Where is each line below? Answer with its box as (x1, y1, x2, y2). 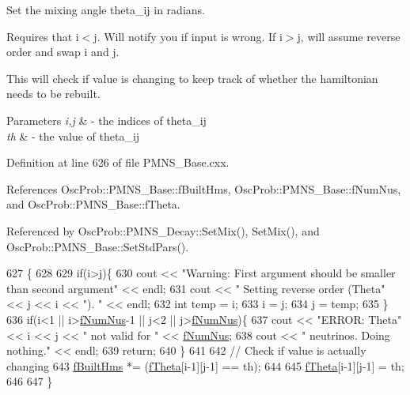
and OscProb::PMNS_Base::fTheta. (6, 196, 180, 213)
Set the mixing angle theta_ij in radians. (6, 2, 205, 17)
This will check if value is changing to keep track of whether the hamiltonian (6, 70, 378, 86)
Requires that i (6, 28, 79, 44)
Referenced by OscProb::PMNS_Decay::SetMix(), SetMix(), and (6, 222, 320, 239)
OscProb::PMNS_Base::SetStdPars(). (6, 238, 189, 254)
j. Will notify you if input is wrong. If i (93, 28, 283, 44)
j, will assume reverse (297, 28, 401, 44)
